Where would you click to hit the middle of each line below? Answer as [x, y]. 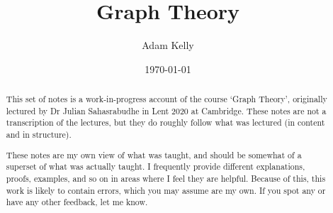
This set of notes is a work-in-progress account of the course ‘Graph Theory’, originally [166, 99]
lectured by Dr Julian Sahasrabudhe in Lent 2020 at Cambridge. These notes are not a [166, 110]
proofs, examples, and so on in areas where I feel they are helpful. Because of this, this [166, 178]
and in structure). [39, 135]
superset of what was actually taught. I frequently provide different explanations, [156, 166]
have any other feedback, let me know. [77, 202]
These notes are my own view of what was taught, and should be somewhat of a [154, 154]
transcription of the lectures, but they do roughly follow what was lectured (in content [165, 122]
